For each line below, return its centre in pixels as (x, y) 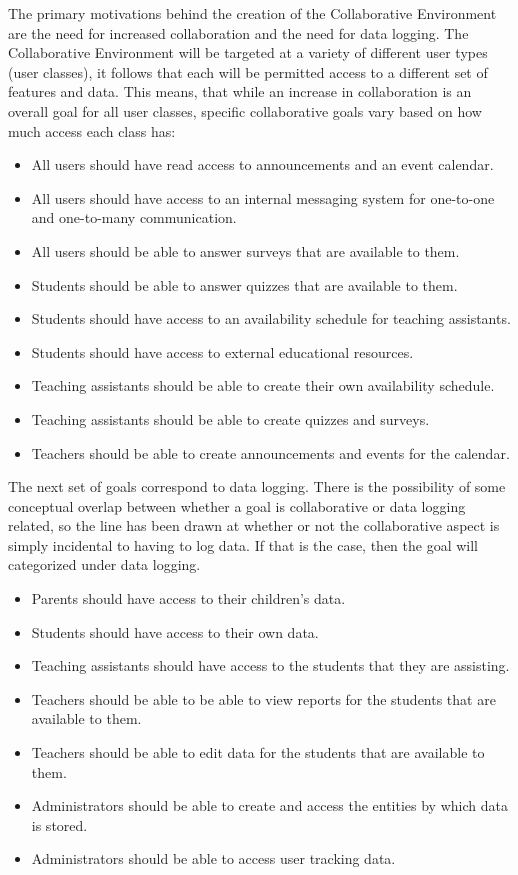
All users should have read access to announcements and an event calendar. (262, 164)
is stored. (59, 824)
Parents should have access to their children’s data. (188, 598)
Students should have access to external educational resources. (222, 351)
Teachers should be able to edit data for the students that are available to (258, 752)
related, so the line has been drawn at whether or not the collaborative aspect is (254, 525)
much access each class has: (92, 130)
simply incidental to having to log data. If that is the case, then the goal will (243, 544)
